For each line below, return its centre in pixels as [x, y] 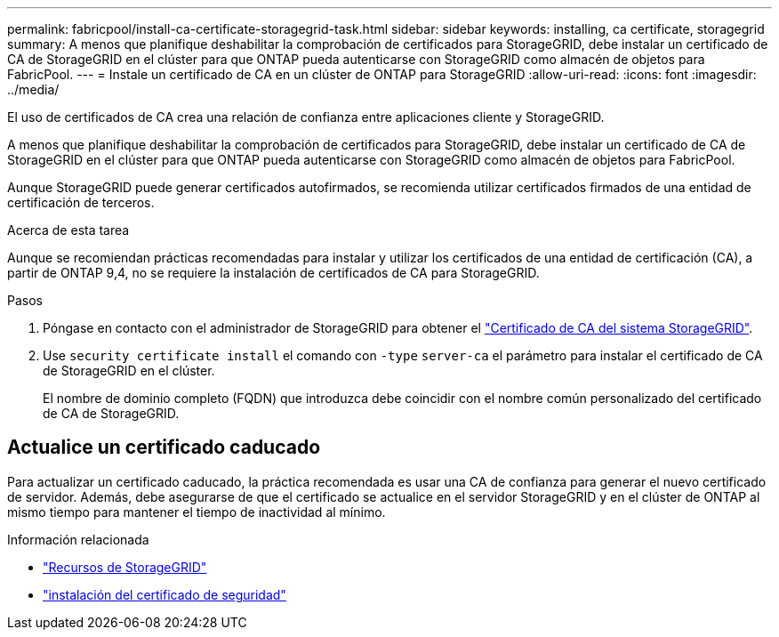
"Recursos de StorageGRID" [125, 567]
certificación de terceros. [81, 202]
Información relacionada [78, 539]
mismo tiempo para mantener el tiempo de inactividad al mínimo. [197, 512]
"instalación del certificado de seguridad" [165, 594]
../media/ [33, 89]
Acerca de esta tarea [68, 230]
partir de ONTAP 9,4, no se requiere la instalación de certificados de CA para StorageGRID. [273, 273]
